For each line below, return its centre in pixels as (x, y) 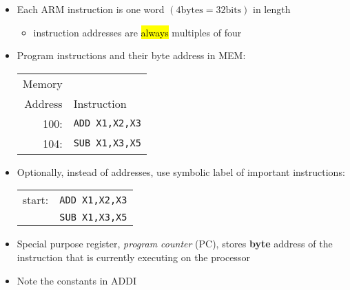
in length (271, 9)
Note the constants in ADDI (76, 280)
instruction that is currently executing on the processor (133, 257)
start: (35, 200)
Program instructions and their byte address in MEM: (131, 55)
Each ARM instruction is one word (91, 9)
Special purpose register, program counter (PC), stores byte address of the (175, 244)
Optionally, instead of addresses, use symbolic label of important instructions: (181, 171)
